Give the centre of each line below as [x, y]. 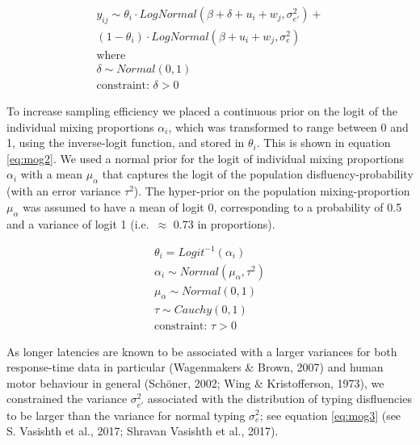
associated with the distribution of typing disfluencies [279, 399]
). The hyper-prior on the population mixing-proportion [272, 191]
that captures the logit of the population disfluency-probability [258, 174]
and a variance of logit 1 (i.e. [78, 223]
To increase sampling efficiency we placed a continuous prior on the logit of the [202, 110]
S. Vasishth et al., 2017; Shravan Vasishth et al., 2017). [143, 431]
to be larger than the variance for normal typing [126, 415]
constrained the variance [67, 399]
